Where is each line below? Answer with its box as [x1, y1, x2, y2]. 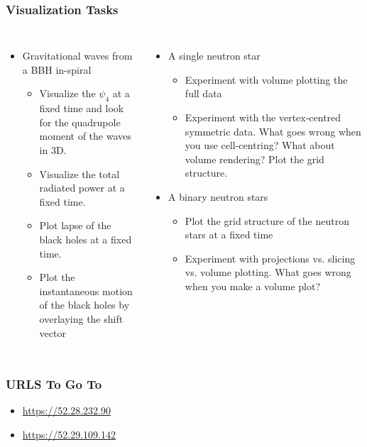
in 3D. [39, 142, 67, 157]
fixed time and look [39, 101, 124, 116]
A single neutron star [168, 48, 261, 63]
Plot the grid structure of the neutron [185, 213, 349, 228]
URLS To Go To [6, 375, 102, 393]
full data [185, 86, 222, 101]
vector [39, 325, 66, 340]
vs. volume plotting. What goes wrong [185, 265, 351, 280]
